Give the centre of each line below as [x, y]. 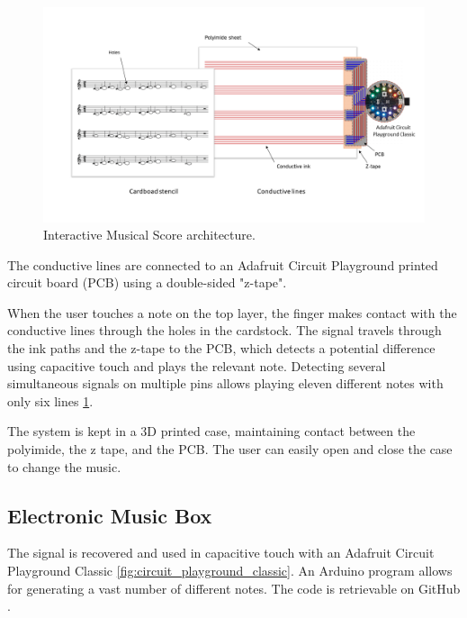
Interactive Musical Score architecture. [149, 235]
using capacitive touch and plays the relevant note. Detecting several [197, 365]
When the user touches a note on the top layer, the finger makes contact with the [232, 312]
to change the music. [64, 466]
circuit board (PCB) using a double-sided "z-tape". [147, 282]
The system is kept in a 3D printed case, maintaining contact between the [211, 431]
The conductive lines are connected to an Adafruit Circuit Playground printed [223, 264]
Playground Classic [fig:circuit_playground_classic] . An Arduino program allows [230, 571]
